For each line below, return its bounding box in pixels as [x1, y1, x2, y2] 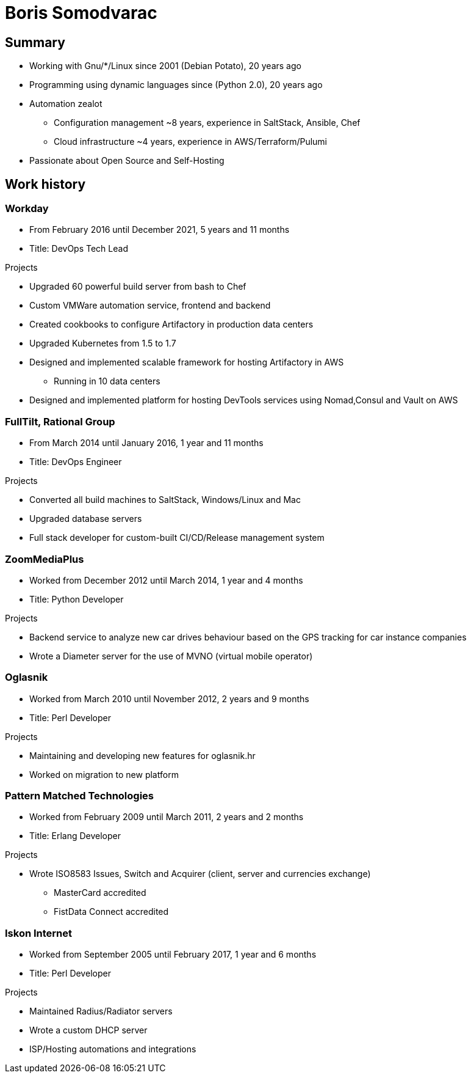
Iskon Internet [5, 926, 73, 939]
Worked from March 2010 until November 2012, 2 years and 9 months [29, 693, 309, 704]
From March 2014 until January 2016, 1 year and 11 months [29, 438, 264, 449]
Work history [5, 176, 86, 192]
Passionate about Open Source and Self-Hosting [29, 155, 225, 166]
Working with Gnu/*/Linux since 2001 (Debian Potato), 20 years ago [29, 61, 301, 71]
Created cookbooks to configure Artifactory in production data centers [29, 319, 314, 330]
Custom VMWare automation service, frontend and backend [29, 300, 271, 311]
